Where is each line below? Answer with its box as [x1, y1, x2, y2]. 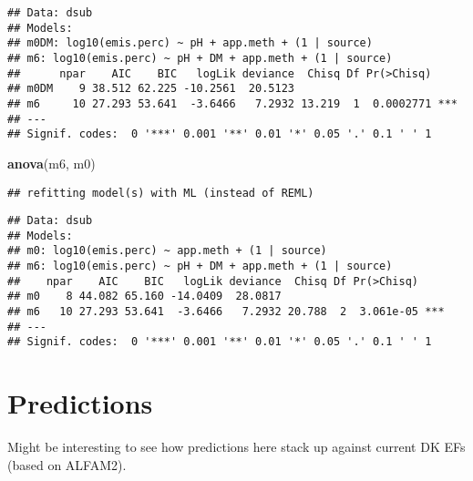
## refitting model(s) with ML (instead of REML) [7, 186, 314, 200]
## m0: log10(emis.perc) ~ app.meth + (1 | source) [7, 244, 327, 258]
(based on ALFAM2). [7, 455, 127, 474]
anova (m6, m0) [7, 153, 96, 172]
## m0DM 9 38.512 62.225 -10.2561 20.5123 [7, 82, 294, 96]
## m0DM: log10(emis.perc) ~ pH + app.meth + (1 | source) [7, 36, 373, 50]
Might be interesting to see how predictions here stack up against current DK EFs [7, 437, 466, 456]
